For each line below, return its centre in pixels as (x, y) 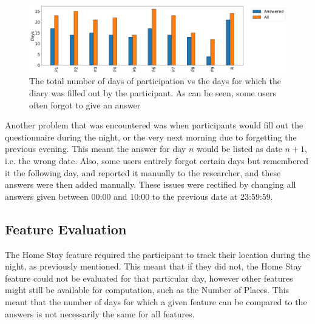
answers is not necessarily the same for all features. (100, 313)
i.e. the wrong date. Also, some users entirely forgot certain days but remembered (157, 160)
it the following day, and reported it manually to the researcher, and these (143, 172)
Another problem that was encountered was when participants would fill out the (154, 125)
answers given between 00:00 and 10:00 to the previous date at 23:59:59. (139, 196)
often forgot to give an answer (85, 104)
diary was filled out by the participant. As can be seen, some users (153, 92)
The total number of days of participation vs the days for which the (155, 81)
